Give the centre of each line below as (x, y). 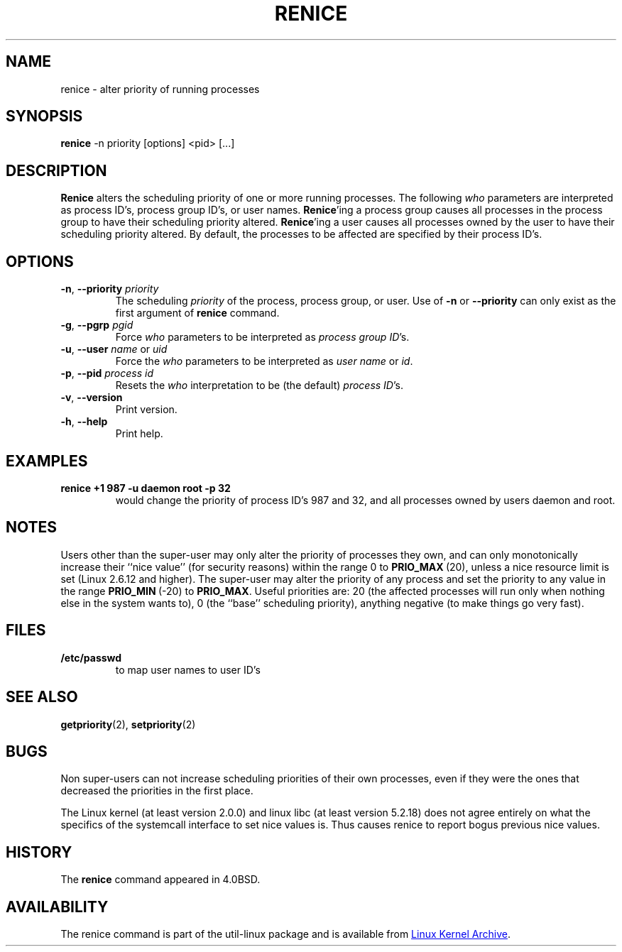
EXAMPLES (47, 461)
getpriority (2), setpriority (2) (128, 724)
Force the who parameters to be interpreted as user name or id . (264, 361)
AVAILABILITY (57, 907)
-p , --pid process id (107, 373)
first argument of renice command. (197, 313)
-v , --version (92, 398)
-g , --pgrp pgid (97, 325)
